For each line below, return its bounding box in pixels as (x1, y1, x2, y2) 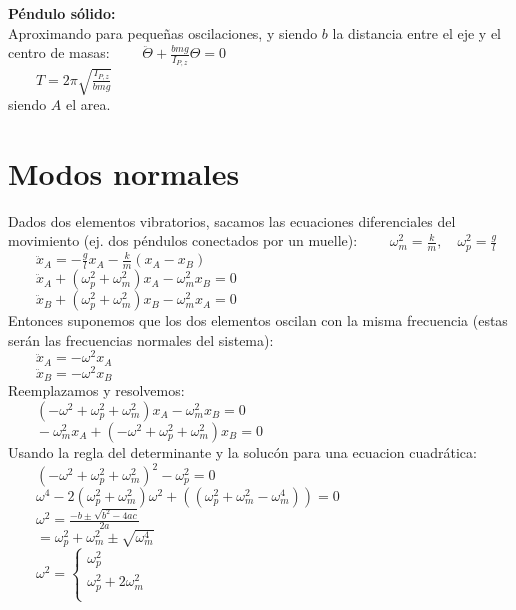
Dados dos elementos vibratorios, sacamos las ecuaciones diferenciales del (8, 210, 456, 231)
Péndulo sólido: (8, 3, 116, 23)
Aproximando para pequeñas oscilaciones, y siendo (8, 22, 318, 43)
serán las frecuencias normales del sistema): (8, 329, 274, 350)
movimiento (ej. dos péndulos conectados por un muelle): (8, 230, 358, 251)
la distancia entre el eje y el (332, 22, 501, 43)
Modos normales (8, 152, 240, 193)
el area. (66, 93, 111, 114)
